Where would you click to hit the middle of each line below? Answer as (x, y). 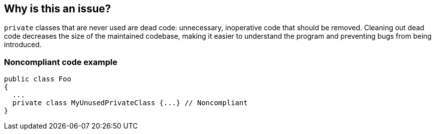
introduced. (23, 45)
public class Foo (38, 79)
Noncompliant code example (61, 62)
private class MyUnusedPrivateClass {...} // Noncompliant (130, 103)
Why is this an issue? (58, 9)
